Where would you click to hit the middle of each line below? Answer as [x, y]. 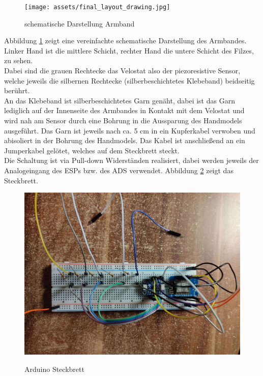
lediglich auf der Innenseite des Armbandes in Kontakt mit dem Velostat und [124, 110]
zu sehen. [19, 60]
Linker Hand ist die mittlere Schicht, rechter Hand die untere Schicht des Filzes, [129, 50]
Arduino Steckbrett [54, 369]
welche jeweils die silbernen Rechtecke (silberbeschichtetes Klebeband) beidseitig [129, 80]
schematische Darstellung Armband [80, 23]
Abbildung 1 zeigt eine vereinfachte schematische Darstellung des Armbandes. [125, 41]
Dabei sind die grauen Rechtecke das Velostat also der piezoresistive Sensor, [122, 71]
